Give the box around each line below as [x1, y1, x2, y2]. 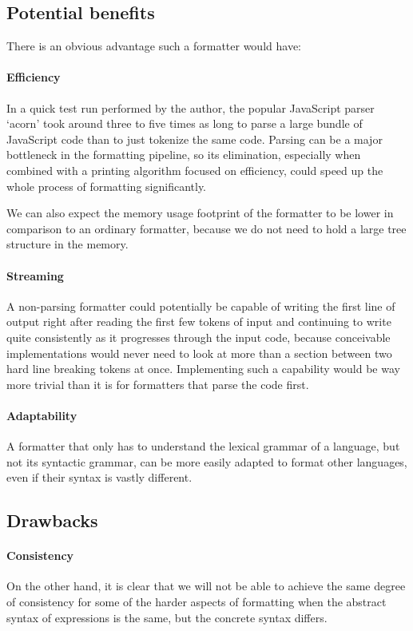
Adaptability [6, 407, 77, 423]
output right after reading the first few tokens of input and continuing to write [6, 313, 391, 330]
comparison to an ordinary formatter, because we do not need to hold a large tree [6, 220, 407, 236]
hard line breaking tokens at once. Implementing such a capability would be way [6, 360, 400, 377]
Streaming [6, 267, 64, 284]
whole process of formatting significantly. [6, 177, 206, 194]
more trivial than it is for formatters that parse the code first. [6, 375, 309, 392]
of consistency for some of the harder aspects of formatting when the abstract [6, 593, 387, 610]
